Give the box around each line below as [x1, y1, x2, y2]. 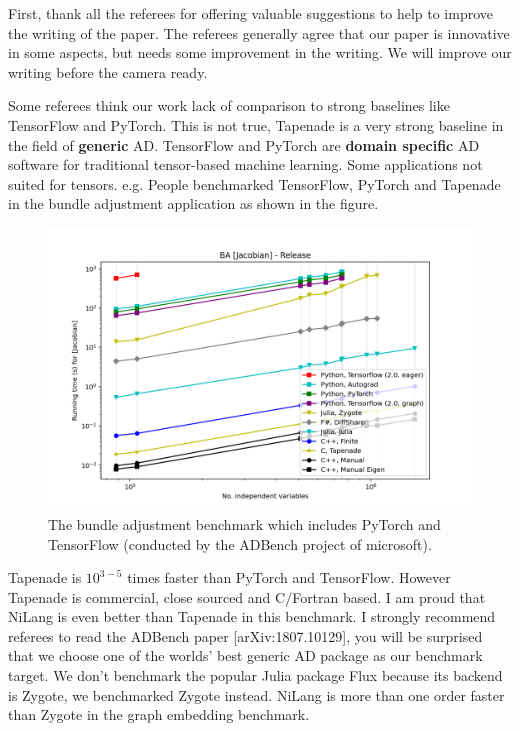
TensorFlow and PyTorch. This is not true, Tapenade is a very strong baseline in [8, 114, 504, 135]
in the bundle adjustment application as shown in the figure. [8, 193, 379, 214]
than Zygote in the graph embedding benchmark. [8, 704, 310, 725]
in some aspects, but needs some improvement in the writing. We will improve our [8, 42, 512, 63]
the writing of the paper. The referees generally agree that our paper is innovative [8, 22, 510, 43]
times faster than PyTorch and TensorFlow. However [127, 567, 451, 588]
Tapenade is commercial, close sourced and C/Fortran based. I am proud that [8, 586, 486, 607]
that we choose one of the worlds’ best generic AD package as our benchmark [8, 645, 483, 666]
